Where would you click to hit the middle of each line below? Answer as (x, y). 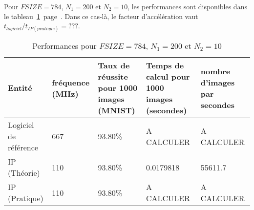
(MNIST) (116, 110)
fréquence (71, 82)
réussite (113, 77)
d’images (218, 82)
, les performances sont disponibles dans (187, 6)
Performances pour (64, 46)
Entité (20, 88)
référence (23, 147)
